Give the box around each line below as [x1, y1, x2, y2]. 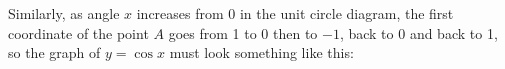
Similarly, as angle [8, 3, 120, 23]
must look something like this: [169, 42, 354, 63]
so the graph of [8, 42, 101, 63]
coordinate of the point [8, 22, 149, 43]
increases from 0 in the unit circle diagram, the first [136, 3, 454, 23]
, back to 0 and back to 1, [339, 22, 498, 43]
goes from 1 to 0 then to [168, 22, 318, 43]
